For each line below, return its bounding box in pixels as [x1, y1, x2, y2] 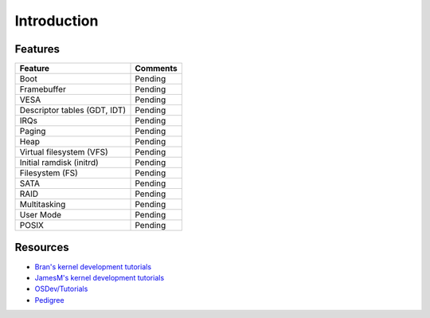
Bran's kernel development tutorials [34, 261, 151, 271]
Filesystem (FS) [19, 167, 79, 179]
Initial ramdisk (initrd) [19, 157, 99, 168]
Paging [19, 126, 46, 137]
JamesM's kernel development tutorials [34, 273, 165, 282]
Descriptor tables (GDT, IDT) [19, 104, 127, 116]
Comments [135, 63, 178, 74]
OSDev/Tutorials [34, 284, 88, 294]
